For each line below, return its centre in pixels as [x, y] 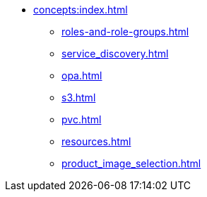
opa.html [82, 75]
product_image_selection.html [131, 163]
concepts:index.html [81, 10]
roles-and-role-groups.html [125, 32]
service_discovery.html [115, 54]
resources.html [96, 141]
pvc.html [82, 119]
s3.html [79, 97]
